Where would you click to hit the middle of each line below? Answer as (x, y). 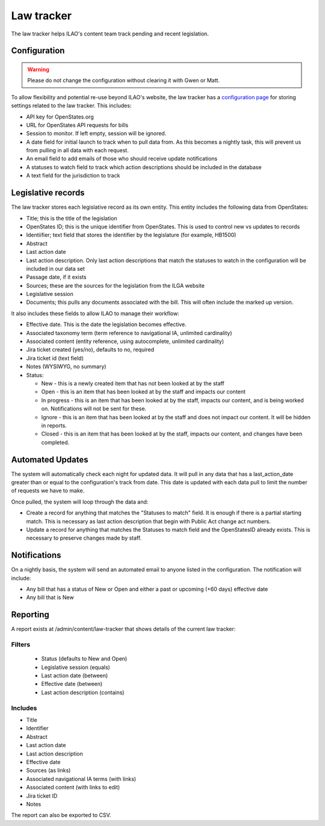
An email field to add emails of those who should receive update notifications (122, 159)
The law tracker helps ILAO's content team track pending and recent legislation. (110, 34)
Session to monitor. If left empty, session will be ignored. (96, 134)
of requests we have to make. (48, 491)
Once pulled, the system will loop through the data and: (80, 502)
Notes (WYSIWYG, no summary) (66, 366)
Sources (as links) (48, 771)
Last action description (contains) (83, 692)
